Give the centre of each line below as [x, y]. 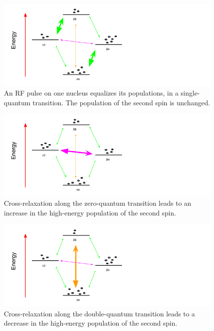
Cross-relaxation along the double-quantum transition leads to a [99, 313]
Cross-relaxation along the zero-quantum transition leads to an [98, 203]
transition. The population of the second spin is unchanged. [121, 102]
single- [190, 93]
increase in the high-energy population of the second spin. [90, 212]
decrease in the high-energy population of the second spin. [91, 323]
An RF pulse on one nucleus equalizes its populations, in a [91, 93]
